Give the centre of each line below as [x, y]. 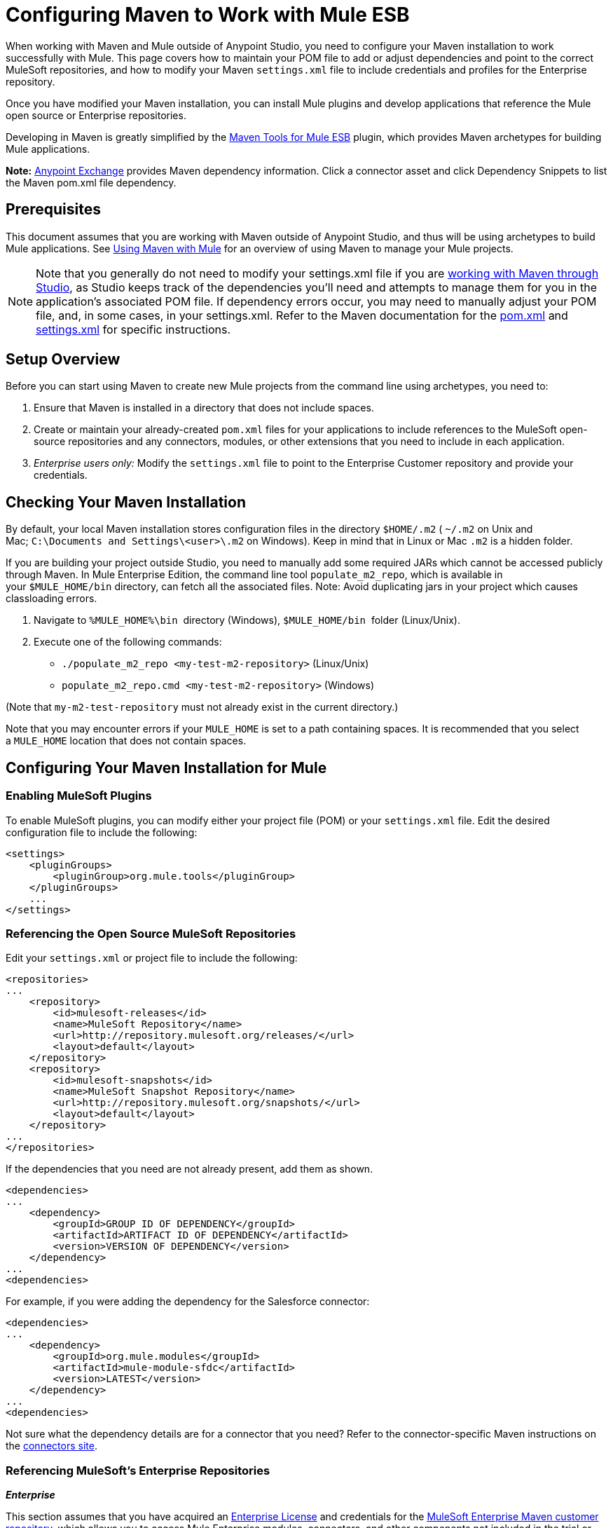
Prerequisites [53, 210]
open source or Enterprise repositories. [96, 115]
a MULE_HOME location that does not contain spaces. [126, 741]
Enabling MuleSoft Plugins [79, 796]
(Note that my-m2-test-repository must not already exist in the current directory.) [202, 707]
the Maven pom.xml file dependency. [91, 182]
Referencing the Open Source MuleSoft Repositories [151, 933]
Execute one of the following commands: [128, 642]
